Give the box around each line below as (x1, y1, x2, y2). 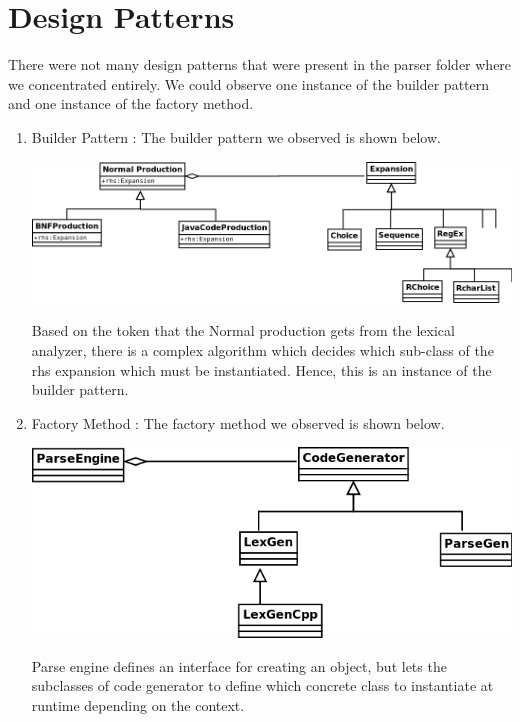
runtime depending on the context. (31, 694, 245, 715)
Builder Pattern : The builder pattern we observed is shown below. (31, 126, 441, 147)
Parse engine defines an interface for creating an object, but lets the (31, 655, 447, 676)
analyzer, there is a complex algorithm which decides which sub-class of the (31, 339, 494, 360)
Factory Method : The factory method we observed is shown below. (31, 412, 445, 433)
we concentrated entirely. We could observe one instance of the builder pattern (8, 73, 490, 94)
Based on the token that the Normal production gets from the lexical (31, 320, 455, 341)
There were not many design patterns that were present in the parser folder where (8, 54, 512, 75)
